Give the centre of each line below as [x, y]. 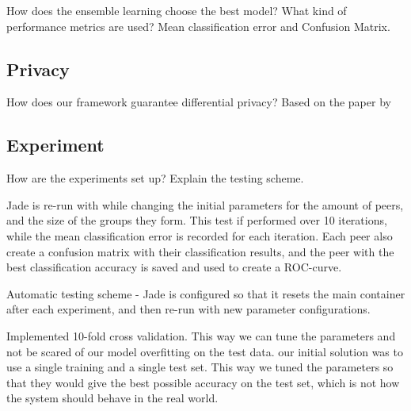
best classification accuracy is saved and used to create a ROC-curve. [174, 267]
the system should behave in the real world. [112, 398]
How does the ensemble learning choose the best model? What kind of [177, 10]
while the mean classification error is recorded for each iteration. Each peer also [200, 235]
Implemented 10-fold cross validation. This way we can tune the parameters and [201, 335]
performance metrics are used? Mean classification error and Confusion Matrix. [198, 26]
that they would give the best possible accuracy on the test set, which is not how [203, 382]
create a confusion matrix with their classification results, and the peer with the [200, 251]
